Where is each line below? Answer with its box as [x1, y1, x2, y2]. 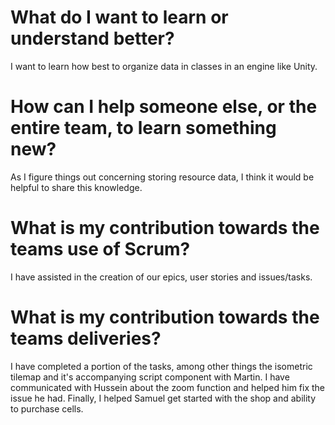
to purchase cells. [10, 402, 84, 415]
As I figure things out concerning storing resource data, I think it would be [10, 171, 315, 183]
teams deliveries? [10, 327, 162, 350]
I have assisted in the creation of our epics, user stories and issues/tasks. [10, 271, 313, 283]
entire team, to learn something [10, 117, 277, 140]
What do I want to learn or [10, 6, 229, 29]
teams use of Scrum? [10, 238, 191, 261]
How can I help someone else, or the [10, 96, 318, 118]
